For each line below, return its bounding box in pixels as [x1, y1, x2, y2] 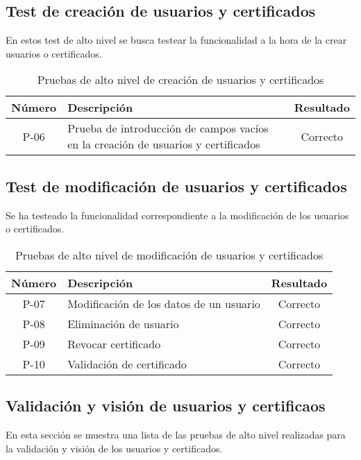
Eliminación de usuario [67, 315, 179, 332]
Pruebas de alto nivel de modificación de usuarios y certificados [15, 246, 324, 263]
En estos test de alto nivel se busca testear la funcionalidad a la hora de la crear [6, 33, 347, 47]
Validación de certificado [67, 355, 187, 372]
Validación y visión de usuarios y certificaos [6, 395, 326, 416]
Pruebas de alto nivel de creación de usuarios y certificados [37, 71, 324, 88]
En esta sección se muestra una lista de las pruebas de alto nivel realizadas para [6, 427, 346, 441]
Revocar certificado [67, 335, 161, 352]
